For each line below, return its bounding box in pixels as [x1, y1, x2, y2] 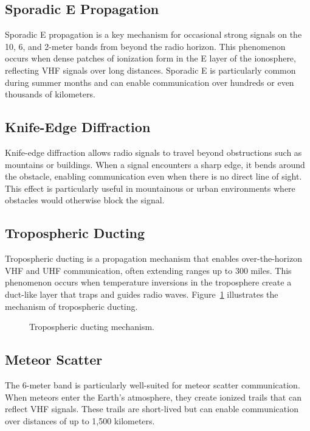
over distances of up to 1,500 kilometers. [5, 414, 155, 427]
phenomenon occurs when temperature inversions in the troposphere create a [5, 276, 292, 289]
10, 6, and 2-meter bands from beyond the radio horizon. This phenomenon [5, 40, 286, 52]
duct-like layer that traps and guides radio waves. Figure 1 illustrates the [5, 287, 278, 300]
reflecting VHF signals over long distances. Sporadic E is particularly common [5, 63, 296, 76]
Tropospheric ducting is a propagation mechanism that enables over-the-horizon [5, 252, 302, 265]
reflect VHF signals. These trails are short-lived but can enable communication [5, 402, 298, 415]
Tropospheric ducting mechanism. [29, 320, 154, 333]
